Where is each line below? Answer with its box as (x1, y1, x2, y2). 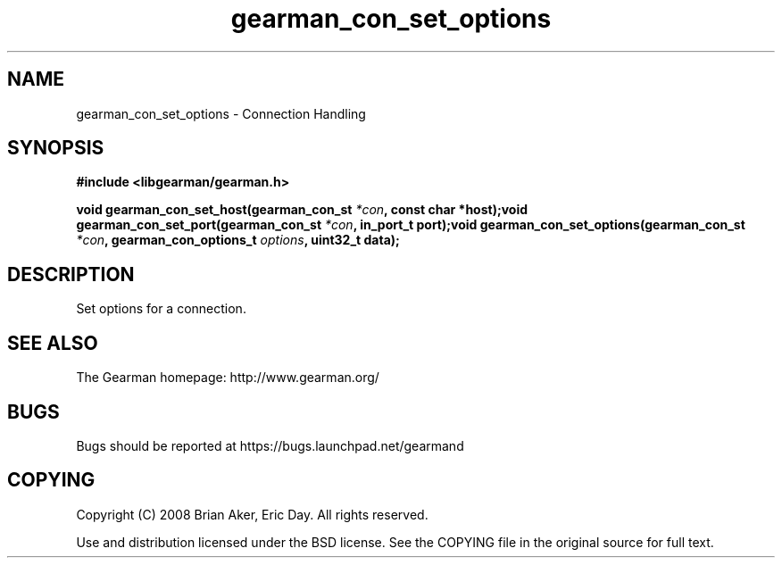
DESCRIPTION (7, 262, 135, 286)
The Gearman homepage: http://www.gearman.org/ (76, 370, 379, 386)
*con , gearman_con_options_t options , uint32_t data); (76, 232, 400, 248)
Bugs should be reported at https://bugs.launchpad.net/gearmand (76, 437, 464, 453)
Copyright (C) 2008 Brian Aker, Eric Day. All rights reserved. (76, 506, 428, 522)
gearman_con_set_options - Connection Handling (76, 105, 366, 121)
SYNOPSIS (7, 137, 104, 160)
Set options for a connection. (76, 301, 246, 317)
